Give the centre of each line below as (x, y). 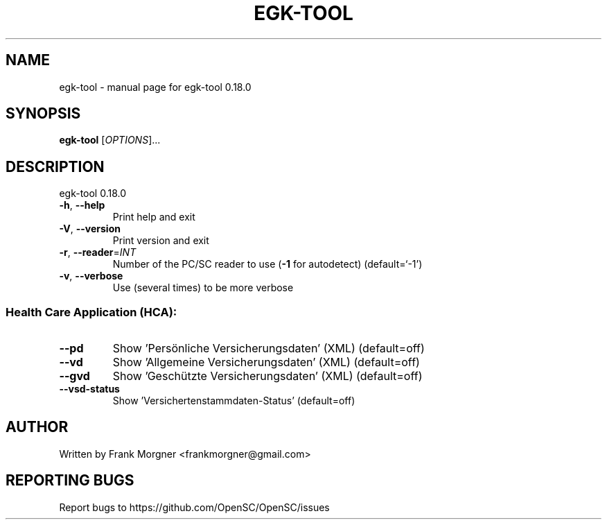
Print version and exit (161, 241)
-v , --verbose (91, 276)
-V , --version (90, 229)
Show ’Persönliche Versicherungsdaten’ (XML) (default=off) (269, 348)
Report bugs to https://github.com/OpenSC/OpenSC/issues (194, 507)
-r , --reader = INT (98, 252)
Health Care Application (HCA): (91, 312)
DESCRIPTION (55, 166)
